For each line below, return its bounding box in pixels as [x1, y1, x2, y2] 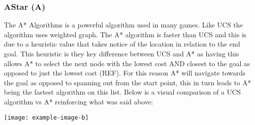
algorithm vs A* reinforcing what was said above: [4, 96, 153, 106]
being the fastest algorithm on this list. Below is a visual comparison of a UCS [4, 87, 241, 97]
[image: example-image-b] [4, 114, 89, 121]
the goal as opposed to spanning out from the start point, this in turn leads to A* [4, 77, 251, 87]
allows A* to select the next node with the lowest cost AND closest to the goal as [4, 58, 250, 68]
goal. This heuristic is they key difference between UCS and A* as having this [4, 49, 239, 58]
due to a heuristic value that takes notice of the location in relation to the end [4, 39, 240, 49]
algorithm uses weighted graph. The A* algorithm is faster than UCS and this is [4, 29, 247, 39]
